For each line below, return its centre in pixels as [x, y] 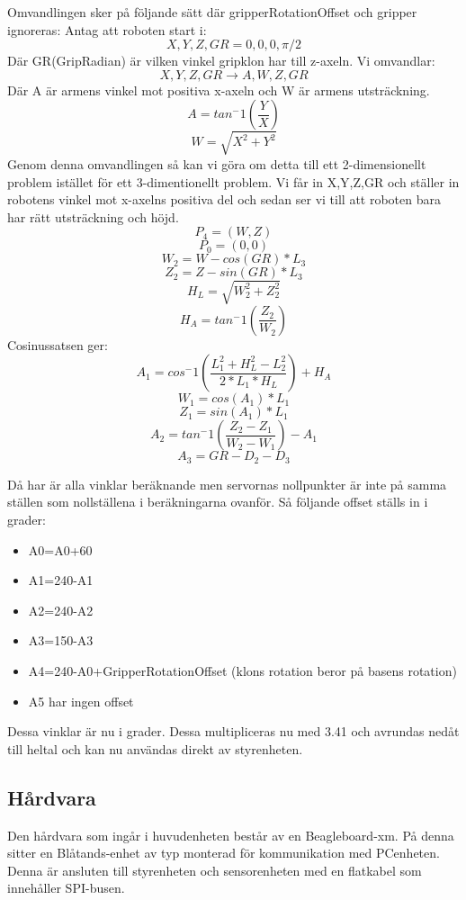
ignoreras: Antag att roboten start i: [107, 29]
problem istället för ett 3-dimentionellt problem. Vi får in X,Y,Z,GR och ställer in [233, 181]
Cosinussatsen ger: [58, 344]
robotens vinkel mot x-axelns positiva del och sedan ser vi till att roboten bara [224, 199]
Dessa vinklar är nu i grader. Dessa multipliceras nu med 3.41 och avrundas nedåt [233, 731]
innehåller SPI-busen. [66, 888]
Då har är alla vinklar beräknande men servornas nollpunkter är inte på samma [227, 484]
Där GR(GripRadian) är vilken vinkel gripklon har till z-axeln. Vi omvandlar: [221, 61]
